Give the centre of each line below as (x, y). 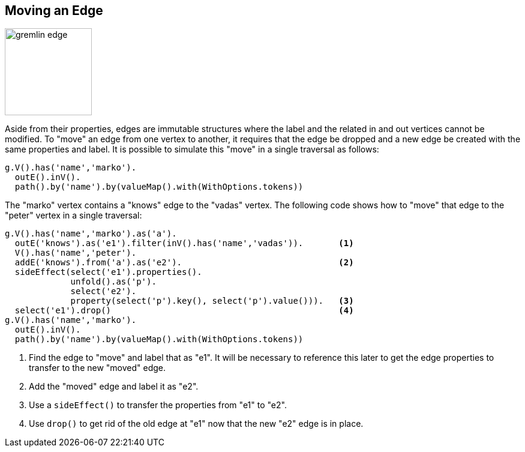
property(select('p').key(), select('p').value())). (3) (212, 301)
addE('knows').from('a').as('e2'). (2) (184, 263)
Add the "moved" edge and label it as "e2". (114, 387)
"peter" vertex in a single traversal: (73, 215)
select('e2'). (103, 291)
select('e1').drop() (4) (184, 311)
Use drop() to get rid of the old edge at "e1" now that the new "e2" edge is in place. (196, 424)
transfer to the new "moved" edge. (97, 368)
